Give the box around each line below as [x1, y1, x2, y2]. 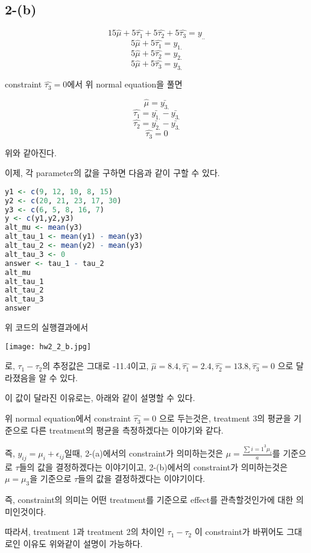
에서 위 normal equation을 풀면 [67, 78, 183, 90]
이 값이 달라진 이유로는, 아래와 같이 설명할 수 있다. [5, 391, 195, 404]
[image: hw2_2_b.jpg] [5, 342, 92, 351]
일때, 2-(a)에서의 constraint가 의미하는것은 [64, 447, 224, 460]
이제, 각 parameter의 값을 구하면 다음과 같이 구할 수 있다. [5, 166, 220, 179]
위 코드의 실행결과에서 [5, 321, 89, 333]
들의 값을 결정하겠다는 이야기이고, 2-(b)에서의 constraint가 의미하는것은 [19, 460, 288, 473]
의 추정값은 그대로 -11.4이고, [42, 359, 149, 372]
